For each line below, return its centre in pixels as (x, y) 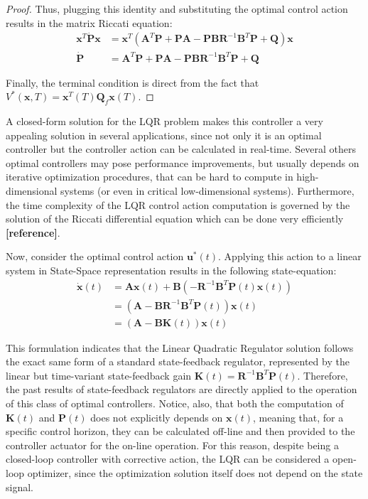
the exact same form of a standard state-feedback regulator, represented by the (178, 361)
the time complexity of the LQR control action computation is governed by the (178, 204)
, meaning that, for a (298, 417)
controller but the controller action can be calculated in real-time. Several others (181, 149)
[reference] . (33, 232)
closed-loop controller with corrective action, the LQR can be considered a (168, 459)
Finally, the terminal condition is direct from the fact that (132, 82)
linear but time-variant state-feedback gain (99, 375)
